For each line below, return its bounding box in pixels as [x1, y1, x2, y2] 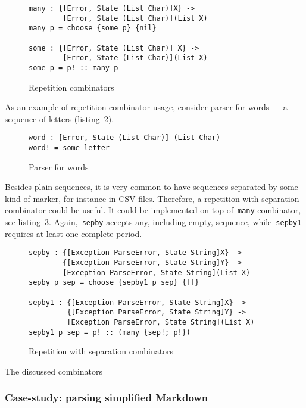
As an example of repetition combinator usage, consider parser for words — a [5, 101, 288, 113]
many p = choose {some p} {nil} [29, 24, 157, 33]
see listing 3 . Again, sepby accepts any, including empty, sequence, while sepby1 [5, 216, 302, 228]
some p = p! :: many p [29, 63, 118, 72]
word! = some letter [29, 144, 110, 152]
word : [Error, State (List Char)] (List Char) [29, 133, 221, 142]
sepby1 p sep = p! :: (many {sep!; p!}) [29, 328, 191, 337]
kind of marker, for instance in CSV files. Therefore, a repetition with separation [5, 192, 299, 204]
